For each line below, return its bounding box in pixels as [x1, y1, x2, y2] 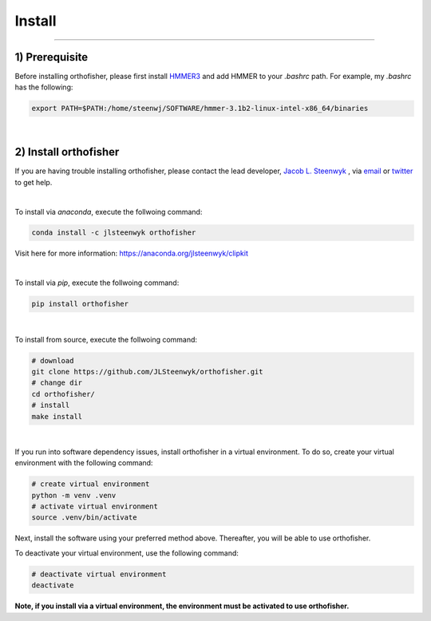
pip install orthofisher [31, 299, 129, 309]
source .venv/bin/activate [31, 513, 137, 522]
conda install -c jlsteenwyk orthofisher [31, 228, 196, 237]
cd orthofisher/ [31, 390, 96, 398]
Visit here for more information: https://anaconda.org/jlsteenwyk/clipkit [14, 248, 249, 259]
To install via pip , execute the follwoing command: [14, 278, 180, 287]
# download [31, 356, 74, 365]
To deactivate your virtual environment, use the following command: [14, 548, 239, 558]
